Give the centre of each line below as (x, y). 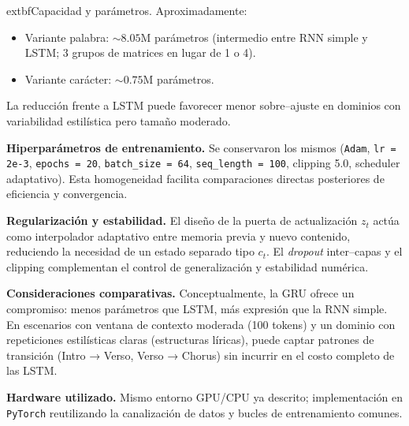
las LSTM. (32, 370)
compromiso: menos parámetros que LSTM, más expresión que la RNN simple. (197, 309)
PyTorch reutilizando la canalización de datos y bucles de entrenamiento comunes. (204, 412)
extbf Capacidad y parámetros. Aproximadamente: (127, 10)
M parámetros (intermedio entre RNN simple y (254, 37)
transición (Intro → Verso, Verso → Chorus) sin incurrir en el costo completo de (201, 355)
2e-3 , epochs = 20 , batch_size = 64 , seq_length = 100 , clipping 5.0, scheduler (203, 163)
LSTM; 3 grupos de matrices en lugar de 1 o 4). (140, 52)
